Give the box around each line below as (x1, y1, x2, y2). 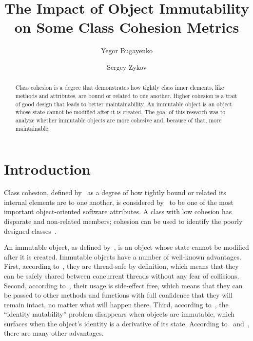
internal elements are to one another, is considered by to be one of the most (4, 197, 234, 207)
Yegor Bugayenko (100, 45, 153, 56)
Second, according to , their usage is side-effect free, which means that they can (4, 280, 243, 290)
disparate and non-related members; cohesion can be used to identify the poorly (4, 216, 243, 226)
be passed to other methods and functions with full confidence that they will (4, 290, 233, 300)
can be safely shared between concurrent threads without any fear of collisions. (4, 270, 239, 281)
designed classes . (4, 225, 57, 236)
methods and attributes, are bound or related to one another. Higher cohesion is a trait (15, 91, 237, 100)
